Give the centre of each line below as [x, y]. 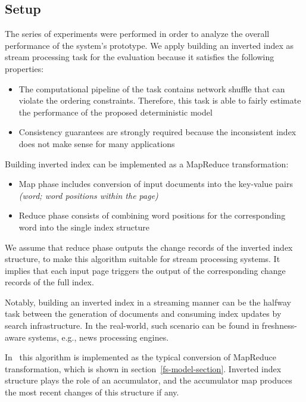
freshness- [279, 325]
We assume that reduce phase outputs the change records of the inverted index [149, 247]
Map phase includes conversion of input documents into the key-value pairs [156, 184]
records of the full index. [49, 282]
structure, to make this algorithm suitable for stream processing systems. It [143, 259]
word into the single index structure [84, 227]
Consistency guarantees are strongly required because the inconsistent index [157, 132]
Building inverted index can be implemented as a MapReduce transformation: [147, 163]
